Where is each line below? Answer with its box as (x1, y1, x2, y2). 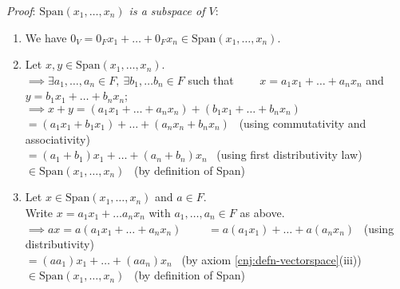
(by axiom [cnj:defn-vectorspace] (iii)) (181, 251, 362, 267)
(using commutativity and (239, 114, 366, 131)
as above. (240, 204, 285, 220)
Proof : (6, 2, 36, 18)
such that (188, 71, 234, 88)
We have (25, 29, 67, 46)
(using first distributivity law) (216, 146, 362, 163)
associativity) (25, 130, 90, 147)
